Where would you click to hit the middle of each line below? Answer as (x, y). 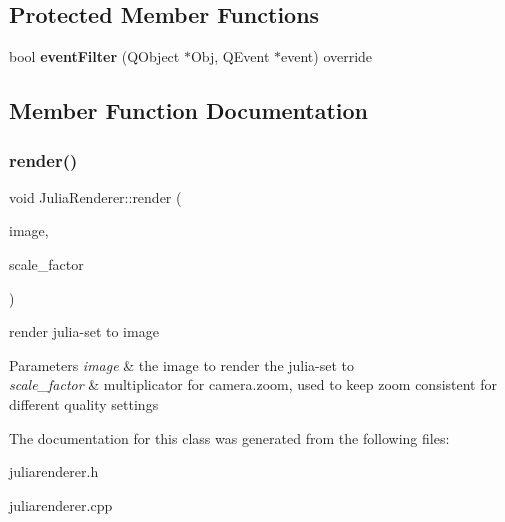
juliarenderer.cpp (61, 504)
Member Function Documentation (189, 110)
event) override (327, 56)
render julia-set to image (84, 331)
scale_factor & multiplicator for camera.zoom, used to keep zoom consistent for (253, 384)
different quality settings (84, 403)
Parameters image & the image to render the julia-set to (182, 364)
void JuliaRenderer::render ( (95, 196)
